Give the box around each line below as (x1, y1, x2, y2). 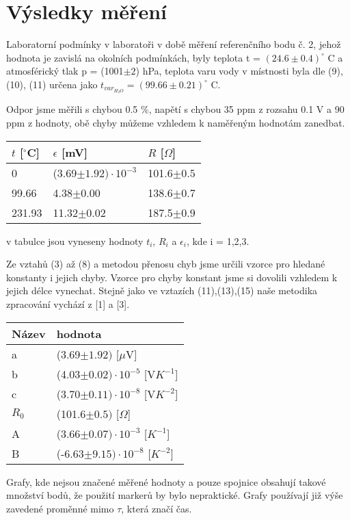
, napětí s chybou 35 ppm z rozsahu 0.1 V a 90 (148, 102, 345, 116)
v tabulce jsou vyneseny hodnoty (6, 233, 144, 248)
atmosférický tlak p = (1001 (6, 64, 124, 78)
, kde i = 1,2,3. (186, 233, 250, 248)
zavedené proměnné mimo (6, 501, 114, 515)
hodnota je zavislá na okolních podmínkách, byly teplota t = (6, 50, 260, 64)
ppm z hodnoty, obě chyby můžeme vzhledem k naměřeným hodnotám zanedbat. (6, 116, 345, 130)
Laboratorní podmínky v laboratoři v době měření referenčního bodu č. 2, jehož (6, 37, 341, 51)
